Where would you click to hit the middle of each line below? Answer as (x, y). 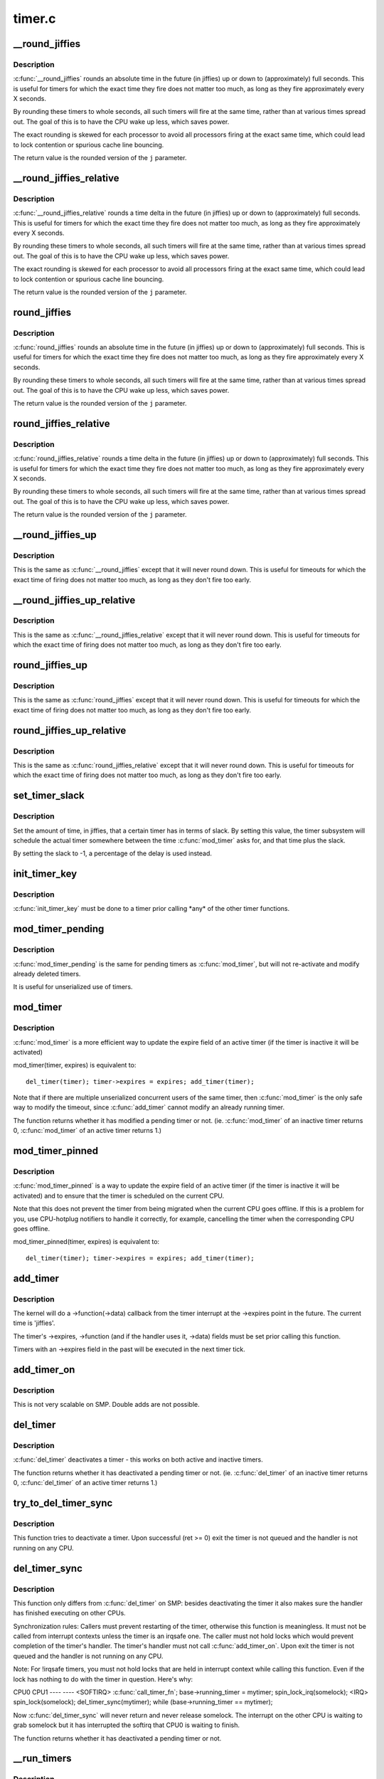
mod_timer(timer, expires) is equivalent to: (75, 1065)
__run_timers (42, 1759)
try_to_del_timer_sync (63, 1503)
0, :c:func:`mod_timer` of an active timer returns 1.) (87, 1131)
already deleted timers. (47, 973)
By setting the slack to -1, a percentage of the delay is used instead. (113, 853)
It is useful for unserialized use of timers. (73, 987)
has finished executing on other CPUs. (69, 1613)
